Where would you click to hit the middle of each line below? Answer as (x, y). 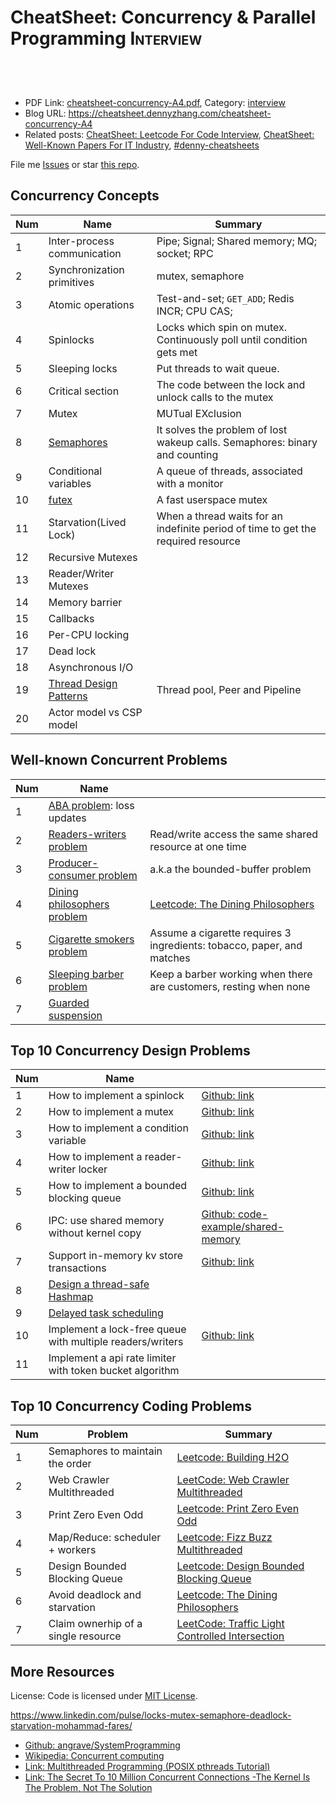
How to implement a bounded (118, 1186)
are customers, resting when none (230, 986)
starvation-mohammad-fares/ (71, 1725)
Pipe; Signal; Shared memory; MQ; (237, 241)
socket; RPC (185, 253)
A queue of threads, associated (229, 471)
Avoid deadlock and (95, 1595)
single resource (85, 1636)
